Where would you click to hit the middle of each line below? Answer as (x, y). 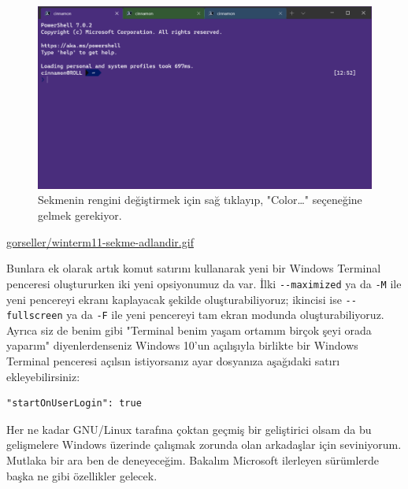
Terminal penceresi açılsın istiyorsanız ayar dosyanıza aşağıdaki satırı (173, 361)
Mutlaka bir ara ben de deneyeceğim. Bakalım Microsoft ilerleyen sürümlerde (193, 459)
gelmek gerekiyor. (80, 215)
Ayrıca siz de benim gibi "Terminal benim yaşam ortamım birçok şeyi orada (189, 330)
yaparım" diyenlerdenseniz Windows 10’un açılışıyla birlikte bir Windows (182, 345)
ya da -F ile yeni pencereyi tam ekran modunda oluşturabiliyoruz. (225, 315)
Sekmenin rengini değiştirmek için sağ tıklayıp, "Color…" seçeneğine (200, 200)
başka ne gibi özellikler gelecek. (82, 475)
